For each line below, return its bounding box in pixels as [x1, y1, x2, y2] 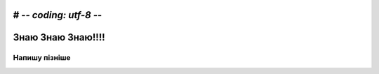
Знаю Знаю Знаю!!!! [13, 31, 105, 43]
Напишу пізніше [13, 53, 71, 63]
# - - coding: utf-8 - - [13, 9, 102, 21]
